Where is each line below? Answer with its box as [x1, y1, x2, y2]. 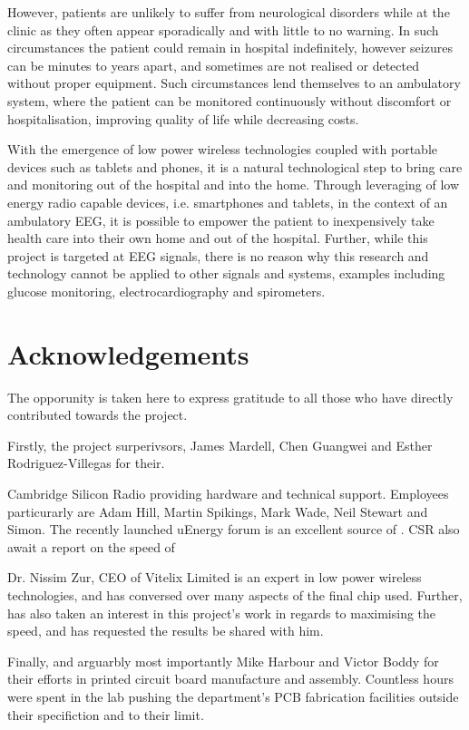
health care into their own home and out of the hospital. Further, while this [7, 229, 428, 248]
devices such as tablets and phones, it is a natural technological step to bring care [7, 157, 463, 176]
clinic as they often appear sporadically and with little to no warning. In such [7, 20, 439, 39]
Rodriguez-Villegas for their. [7, 453, 165, 472]
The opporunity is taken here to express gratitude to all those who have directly [7, 387, 454, 406]
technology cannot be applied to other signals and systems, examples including [7, 264, 445, 283]
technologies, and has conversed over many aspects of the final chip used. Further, [7, 585, 463, 604]
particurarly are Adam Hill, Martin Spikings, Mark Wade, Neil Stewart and [7, 501, 428, 521]
